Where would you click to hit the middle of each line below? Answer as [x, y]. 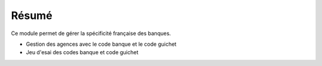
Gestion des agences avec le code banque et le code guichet [101, 44]
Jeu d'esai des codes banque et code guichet [82, 52]
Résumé [32, 15]
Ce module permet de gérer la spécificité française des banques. [91, 33]
